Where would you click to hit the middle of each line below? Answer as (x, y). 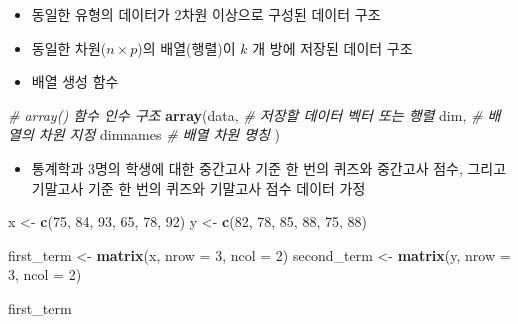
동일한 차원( (69, 47)
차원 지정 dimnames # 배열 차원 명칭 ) (159, 134)
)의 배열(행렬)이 (186, 47)
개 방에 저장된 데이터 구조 (332, 47)
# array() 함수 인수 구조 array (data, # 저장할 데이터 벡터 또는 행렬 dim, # (245, 114)
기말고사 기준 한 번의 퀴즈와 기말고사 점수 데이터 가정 (198, 187)
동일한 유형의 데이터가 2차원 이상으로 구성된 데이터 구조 (206, 14)
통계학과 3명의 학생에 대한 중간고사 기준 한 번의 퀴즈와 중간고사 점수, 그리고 (269, 167)
